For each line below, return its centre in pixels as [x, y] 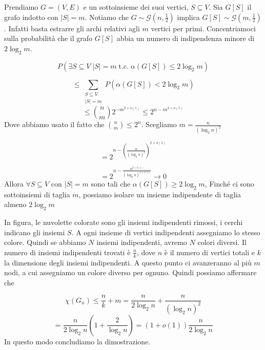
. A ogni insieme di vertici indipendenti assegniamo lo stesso [166, 232]
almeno [15, 204]
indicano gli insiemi [35, 232]
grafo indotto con [31, 17]
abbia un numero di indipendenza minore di [186, 38]
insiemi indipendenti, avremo [142, 242]
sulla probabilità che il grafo [48, 38]
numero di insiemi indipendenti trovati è [67, 252]
